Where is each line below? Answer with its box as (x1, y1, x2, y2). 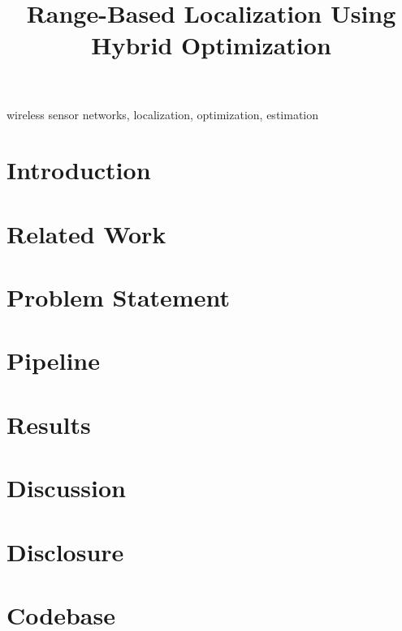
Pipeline (6, 344, 100, 377)
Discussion (6, 471, 126, 504)
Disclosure (6, 534, 124, 568)
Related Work (6, 217, 166, 250)
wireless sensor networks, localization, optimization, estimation (6, 105, 319, 122)
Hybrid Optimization (91, 28, 331, 62)
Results (6, 407, 91, 440)
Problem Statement (6, 281, 230, 314)
